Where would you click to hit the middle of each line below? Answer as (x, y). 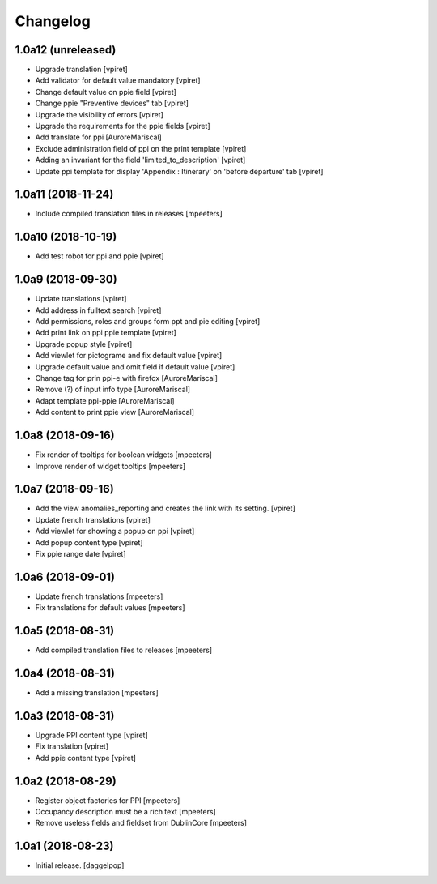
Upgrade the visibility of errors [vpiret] (99, 114)
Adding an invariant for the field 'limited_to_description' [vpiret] (140, 160)
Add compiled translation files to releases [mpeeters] (124, 650)
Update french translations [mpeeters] (99, 596)
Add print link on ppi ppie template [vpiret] (106, 333)
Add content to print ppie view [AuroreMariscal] (115, 412)
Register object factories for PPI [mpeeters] (108, 800)
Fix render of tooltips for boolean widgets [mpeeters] (123, 455)
